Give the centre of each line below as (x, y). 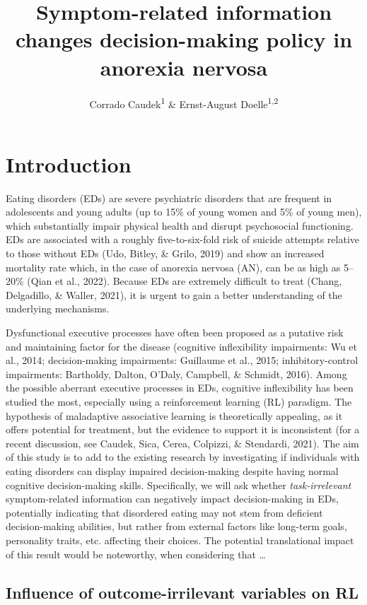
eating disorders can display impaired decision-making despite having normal (172, 470)
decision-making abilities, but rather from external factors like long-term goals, (176, 526)
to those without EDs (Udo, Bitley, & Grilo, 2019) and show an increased (165, 253)
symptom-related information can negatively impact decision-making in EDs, (172, 499)
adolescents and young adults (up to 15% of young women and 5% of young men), (184, 212)
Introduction (69, 164)
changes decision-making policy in (184, 39)
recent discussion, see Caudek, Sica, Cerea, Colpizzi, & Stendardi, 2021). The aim (182, 443)
